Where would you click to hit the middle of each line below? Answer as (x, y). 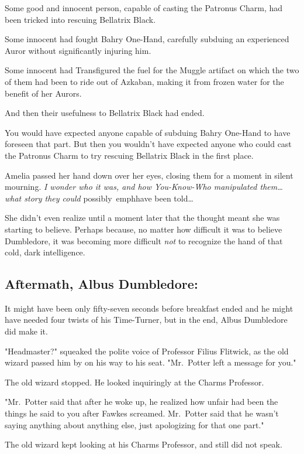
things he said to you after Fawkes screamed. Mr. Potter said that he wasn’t (142, 413)
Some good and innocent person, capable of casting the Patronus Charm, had (144, 8)
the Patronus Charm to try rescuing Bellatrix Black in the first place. (129, 155)
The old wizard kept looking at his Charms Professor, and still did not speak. (144, 444)
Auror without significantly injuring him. (78, 50)
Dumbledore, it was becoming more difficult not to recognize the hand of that (144, 240)
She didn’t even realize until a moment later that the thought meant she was (142, 218)
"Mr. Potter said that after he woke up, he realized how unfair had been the (141, 402)
